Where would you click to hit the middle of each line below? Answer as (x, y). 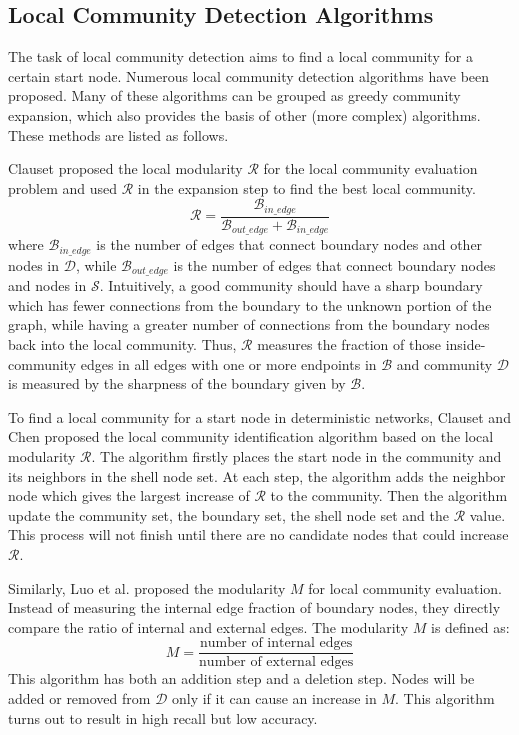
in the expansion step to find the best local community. (306, 187)
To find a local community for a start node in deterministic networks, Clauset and (259, 416)
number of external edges (276, 662)
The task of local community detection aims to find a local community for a (240, 56)
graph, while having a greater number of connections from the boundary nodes (249, 324)
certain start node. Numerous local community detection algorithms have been (249, 75)
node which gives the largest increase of (129, 495)
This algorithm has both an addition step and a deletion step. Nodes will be (241, 678)
